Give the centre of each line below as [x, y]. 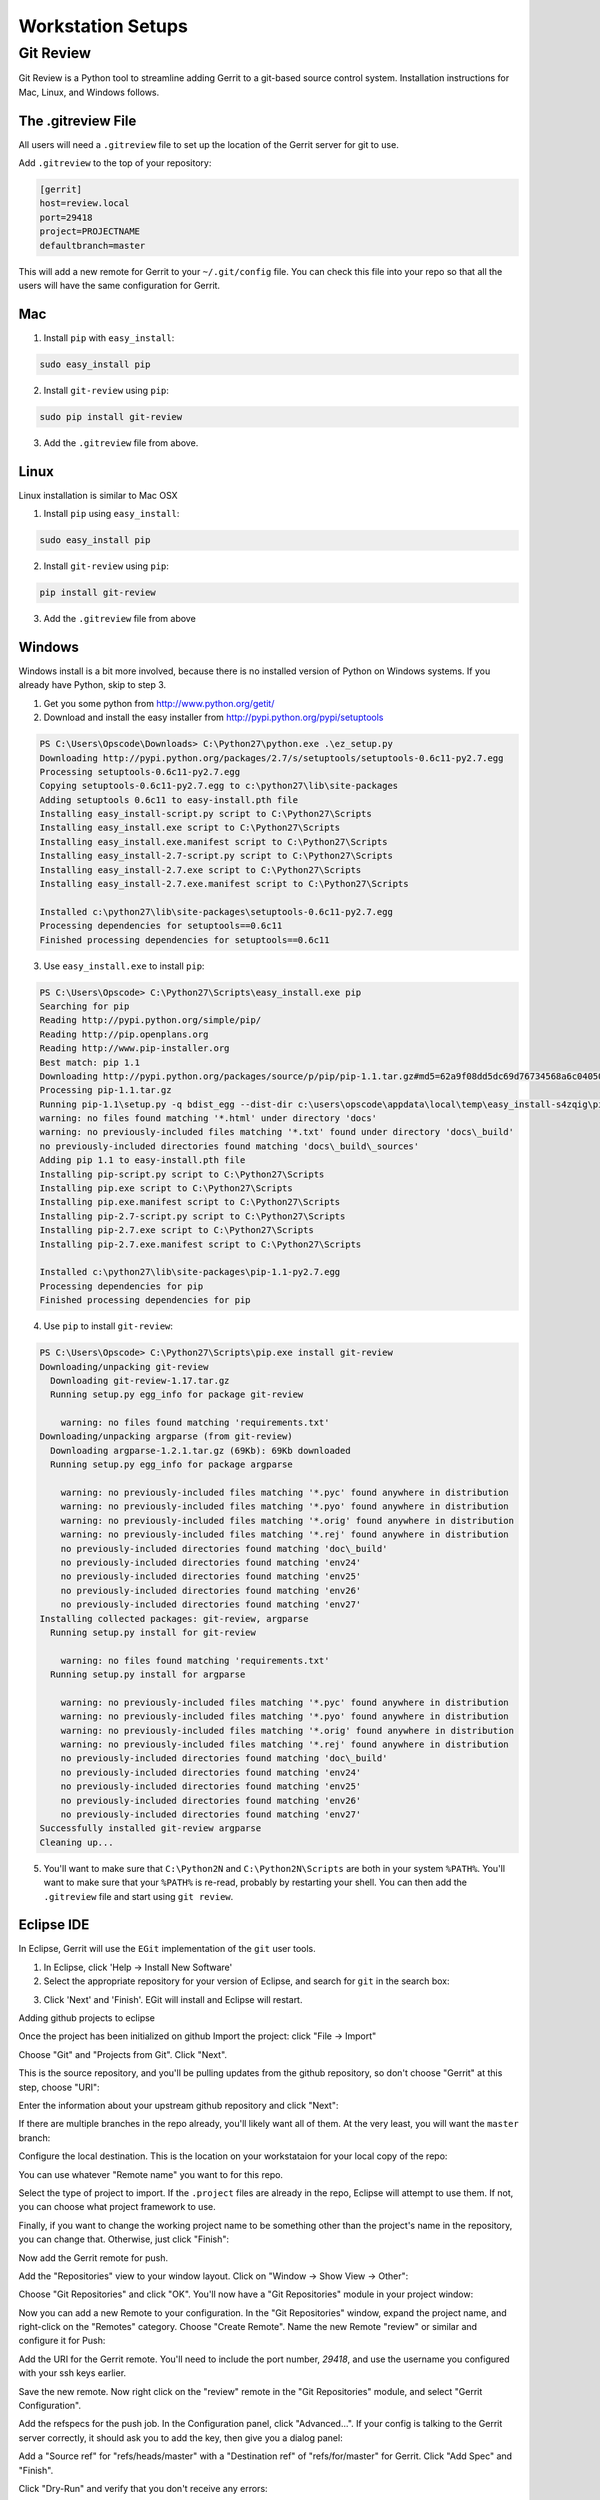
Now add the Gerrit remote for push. [93, 2257]
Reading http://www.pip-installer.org [134, 1048]
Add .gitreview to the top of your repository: [115, 163]
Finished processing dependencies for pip [145, 1300]
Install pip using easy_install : [111, 514]
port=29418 [66, 217]
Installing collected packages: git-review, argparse [174, 1618]
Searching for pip [84, 1006]
